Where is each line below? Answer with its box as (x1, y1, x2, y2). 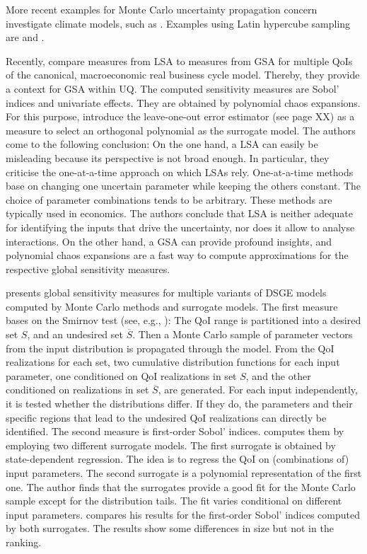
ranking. (6, 534, 42, 549)
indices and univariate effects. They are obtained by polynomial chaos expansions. (6, 95, 361, 110)
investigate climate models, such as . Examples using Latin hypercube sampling (6, 16, 351, 30)
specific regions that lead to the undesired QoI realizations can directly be (6, 410, 327, 425)
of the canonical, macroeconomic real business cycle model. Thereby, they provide (6, 67, 360, 82)
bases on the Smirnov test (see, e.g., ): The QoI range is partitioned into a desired (6, 313, 361, 328)
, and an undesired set (27, 327, 123, 342)
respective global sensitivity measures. (6, 261, 170, 276)
